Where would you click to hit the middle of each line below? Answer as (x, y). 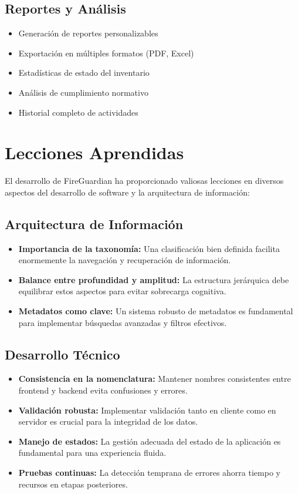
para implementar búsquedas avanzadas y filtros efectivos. (123, 322)
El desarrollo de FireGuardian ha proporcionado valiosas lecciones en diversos (144, 181)
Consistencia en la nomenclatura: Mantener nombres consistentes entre (155, 379)
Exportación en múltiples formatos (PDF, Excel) (106, 53)
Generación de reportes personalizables (88, 33)
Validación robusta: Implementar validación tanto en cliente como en (147, 410)
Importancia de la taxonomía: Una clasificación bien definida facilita (149, 248)
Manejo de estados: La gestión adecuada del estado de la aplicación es (150, 441)
